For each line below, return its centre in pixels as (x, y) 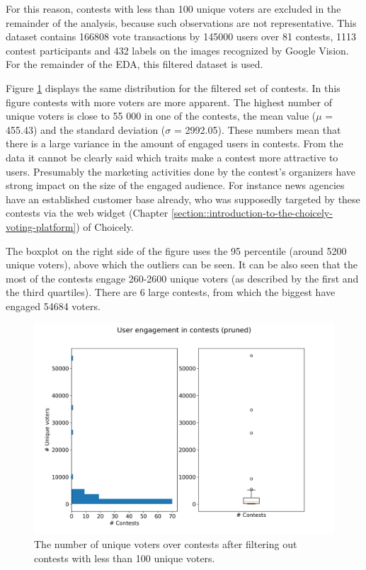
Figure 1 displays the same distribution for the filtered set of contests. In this (173, 87)
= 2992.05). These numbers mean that (257, 129)
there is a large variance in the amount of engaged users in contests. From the (175, 143)
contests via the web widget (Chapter (87, 213)
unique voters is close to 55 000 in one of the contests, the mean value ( (161, 116)
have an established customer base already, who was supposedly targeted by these (183, 199)
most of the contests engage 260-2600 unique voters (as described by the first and (182, 278)
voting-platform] (41, 226)
